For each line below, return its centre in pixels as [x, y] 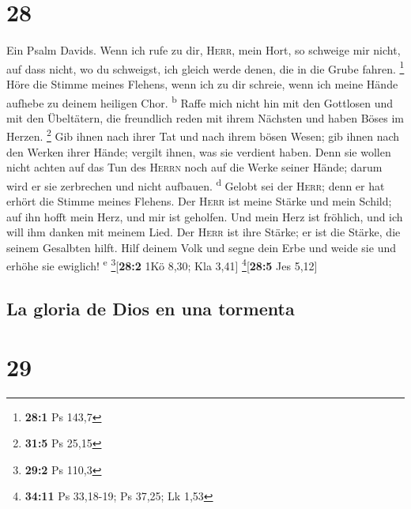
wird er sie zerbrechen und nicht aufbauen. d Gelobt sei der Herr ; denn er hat [196, 184]
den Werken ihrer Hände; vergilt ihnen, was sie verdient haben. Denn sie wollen [199, 151]
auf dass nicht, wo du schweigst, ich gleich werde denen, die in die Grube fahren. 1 [205, 67]
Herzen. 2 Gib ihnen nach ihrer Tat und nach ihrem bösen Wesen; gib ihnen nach [203, 135]
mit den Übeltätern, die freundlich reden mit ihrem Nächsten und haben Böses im [205, 117]
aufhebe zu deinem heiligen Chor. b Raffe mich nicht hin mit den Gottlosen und [200, 101]
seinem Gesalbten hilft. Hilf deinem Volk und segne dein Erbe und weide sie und [201, 247]
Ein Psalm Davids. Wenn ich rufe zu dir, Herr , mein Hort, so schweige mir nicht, [204, 50]
